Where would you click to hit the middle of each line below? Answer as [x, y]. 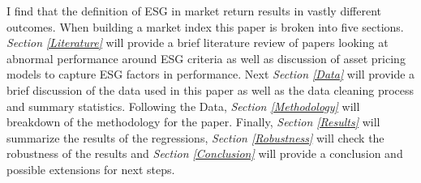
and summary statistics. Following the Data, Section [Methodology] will [183, 106]
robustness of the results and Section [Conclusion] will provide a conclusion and [205, 153]
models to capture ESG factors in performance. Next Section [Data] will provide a [211, 74]
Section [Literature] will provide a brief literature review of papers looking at [198, 43]
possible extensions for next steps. [91, 169]
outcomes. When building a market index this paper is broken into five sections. [205, 26]
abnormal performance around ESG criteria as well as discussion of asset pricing [206, 58]
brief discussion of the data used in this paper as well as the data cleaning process [210, 89]
